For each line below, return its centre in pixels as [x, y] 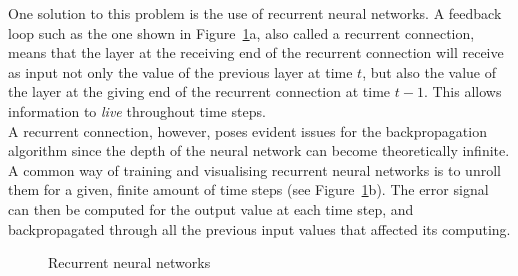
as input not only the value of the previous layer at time [180, 71]
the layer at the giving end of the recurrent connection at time [199, 91]
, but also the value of [429, 71]
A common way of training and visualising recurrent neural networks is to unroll [254, 169]
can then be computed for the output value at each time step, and [211, 208]
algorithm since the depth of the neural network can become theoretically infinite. [259, 150]
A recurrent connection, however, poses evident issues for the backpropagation [247, 130]
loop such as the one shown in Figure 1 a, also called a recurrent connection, [241, 32]
